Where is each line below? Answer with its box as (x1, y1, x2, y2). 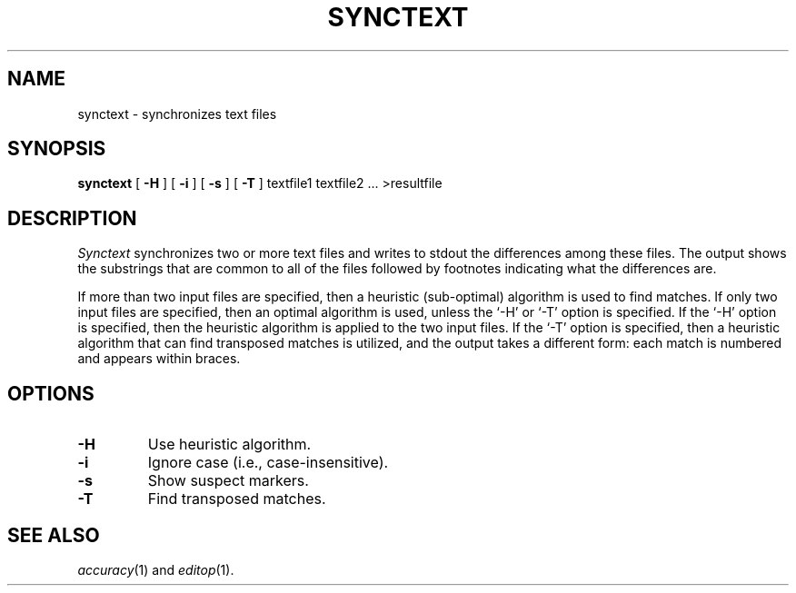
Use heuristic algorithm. (147, 435, 312, 454)
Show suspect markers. (147, 471, 309, 490)
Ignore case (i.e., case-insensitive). (147, 453, 389, 472)
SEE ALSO (7, 523, 100, 547)
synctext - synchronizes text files (77, 105, 277, 122)
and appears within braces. (77, 351, 241, 367)
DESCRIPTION (7, 206, 137, 230)
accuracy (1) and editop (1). (77, 561, 234, 578)
